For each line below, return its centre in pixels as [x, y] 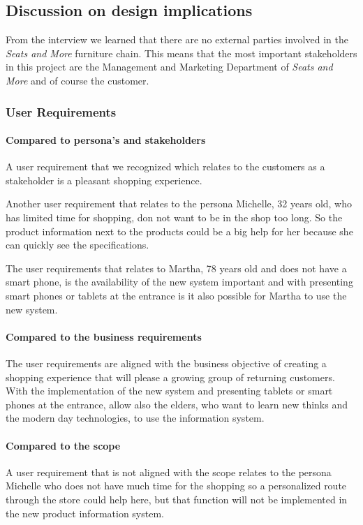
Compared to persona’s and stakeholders [106, 140]
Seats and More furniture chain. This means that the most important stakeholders [181, 53]
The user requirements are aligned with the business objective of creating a [166, 363]
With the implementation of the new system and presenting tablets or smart [169, 391]
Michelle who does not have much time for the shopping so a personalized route [176, 486]
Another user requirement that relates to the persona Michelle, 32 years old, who [179, 204]
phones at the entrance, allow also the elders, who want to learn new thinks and [177, 404]
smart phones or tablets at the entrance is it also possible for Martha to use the [176, 295]
